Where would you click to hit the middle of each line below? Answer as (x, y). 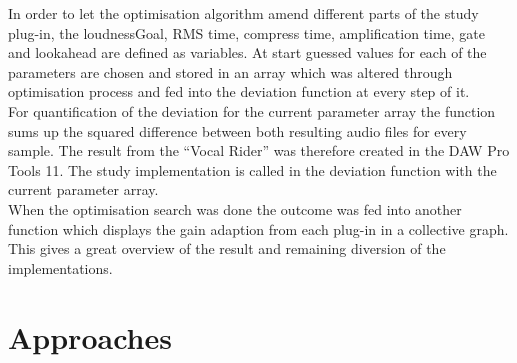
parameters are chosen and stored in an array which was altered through (230, 71)
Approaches (90, 336)
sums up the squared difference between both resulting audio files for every (237, 130)
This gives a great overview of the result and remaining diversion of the (227, 248)
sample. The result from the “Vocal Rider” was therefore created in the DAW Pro (259, 150)
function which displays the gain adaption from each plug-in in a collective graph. (258, 228)
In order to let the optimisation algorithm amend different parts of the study (243, 13)
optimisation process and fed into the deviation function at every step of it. (239, 91)
